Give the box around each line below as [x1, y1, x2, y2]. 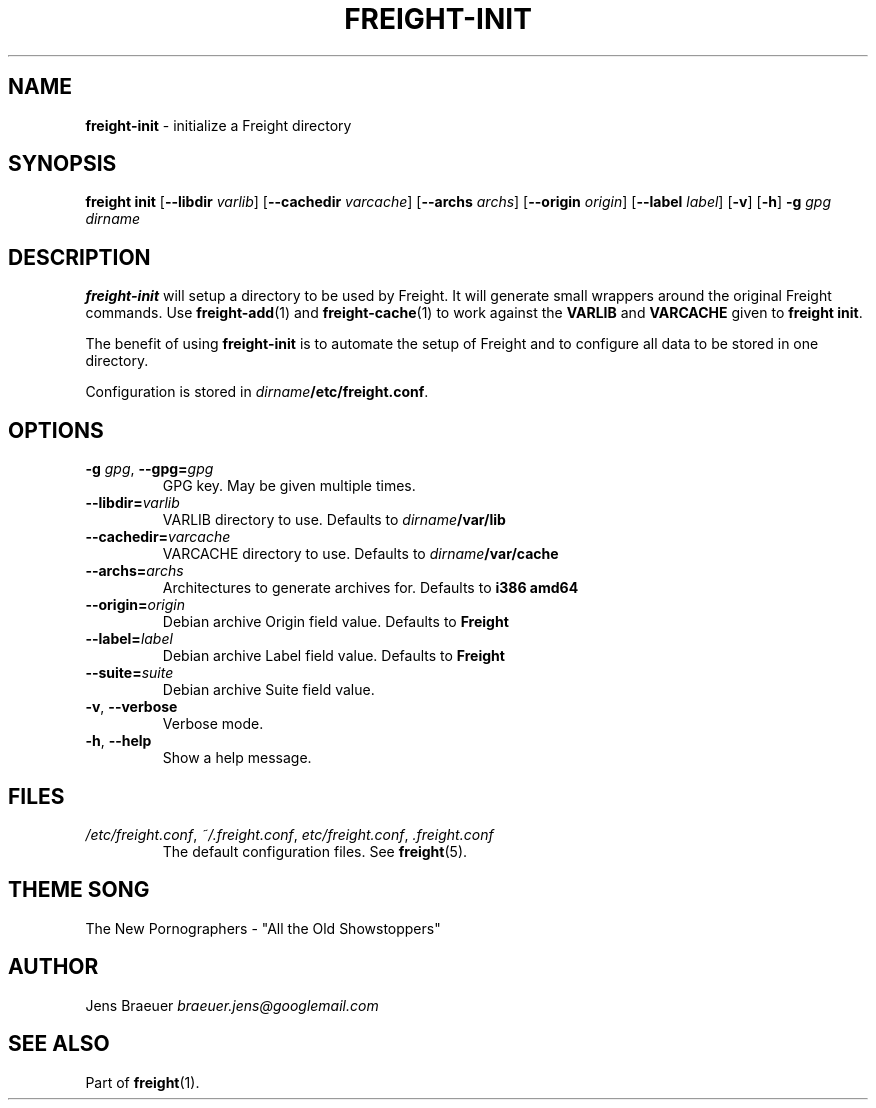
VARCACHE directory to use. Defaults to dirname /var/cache [162, 545, 559, 563]
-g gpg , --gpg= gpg [85, 460, 214, 478]
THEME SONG [8, 877, 150, 903]
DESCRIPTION [8, 244, 151, 270]
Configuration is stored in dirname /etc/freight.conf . [85, 383, 429, 401]
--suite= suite [85, 664, 174, 682]
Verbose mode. [162, 715, 264, 733]
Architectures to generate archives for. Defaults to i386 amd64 [162, 579, 579, 597]
